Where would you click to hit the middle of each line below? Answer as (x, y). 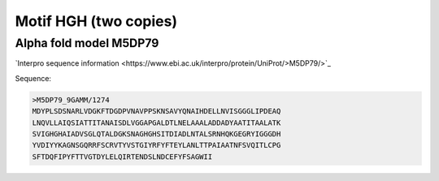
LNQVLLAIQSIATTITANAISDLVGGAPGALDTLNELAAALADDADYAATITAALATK (156, 123)
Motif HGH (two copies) (96, 21)
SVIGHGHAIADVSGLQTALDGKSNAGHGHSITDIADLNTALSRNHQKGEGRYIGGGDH (156, 134)
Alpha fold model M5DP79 (87, 43)
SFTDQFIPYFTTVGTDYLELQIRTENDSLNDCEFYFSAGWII (122, 157)
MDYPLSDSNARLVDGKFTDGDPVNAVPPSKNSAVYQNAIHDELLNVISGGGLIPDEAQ (156, 111)
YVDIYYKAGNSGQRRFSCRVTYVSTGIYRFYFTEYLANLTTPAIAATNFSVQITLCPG (156, 145)
